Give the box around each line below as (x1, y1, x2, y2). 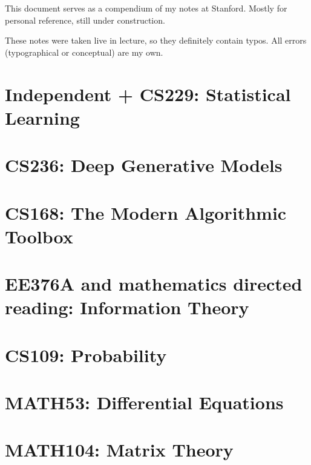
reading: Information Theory (5, 295, 249, 320)
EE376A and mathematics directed (5, 271, 303, 296)
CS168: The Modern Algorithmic (5, 200, 287, 225)
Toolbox (5, 223, 73, 248)
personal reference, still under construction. (5, 13, 165, 26)
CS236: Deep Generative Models (5, 153, 283, 177)
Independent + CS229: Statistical (5, 81, 291, 106)
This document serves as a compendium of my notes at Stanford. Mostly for (5, 2, 287, 14)
